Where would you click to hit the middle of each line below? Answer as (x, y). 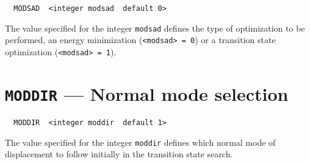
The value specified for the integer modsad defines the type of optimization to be (155, 28)
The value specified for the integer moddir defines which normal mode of (140, 142)
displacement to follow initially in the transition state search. (119, 154)
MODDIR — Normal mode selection (147, 93)
